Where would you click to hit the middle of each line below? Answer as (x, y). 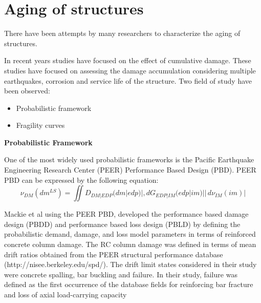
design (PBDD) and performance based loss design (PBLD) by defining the (122, 224)
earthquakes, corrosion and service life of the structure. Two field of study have (128, 80)
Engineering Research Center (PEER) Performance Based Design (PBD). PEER (130, 170)
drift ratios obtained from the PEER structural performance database (114, 254)
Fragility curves (40, 125)
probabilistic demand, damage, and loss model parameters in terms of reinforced (130, 234)
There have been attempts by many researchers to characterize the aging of (122, 33)
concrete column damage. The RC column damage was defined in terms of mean (130, 244)
